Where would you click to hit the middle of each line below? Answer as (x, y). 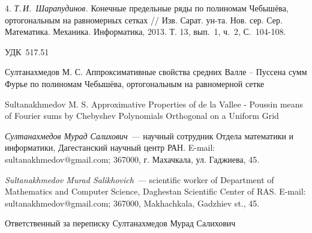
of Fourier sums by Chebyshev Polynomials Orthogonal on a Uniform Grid (142, 116)
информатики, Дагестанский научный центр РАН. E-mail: (110, 147)
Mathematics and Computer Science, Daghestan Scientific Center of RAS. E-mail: (155, 191)
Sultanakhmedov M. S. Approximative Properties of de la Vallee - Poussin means (154, 104)
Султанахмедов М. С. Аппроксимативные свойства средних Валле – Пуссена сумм (156, 72)
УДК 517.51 (27, 51)
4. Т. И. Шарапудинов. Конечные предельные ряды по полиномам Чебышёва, (147, 8)
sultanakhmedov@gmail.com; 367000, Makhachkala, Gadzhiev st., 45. (132, 203)
